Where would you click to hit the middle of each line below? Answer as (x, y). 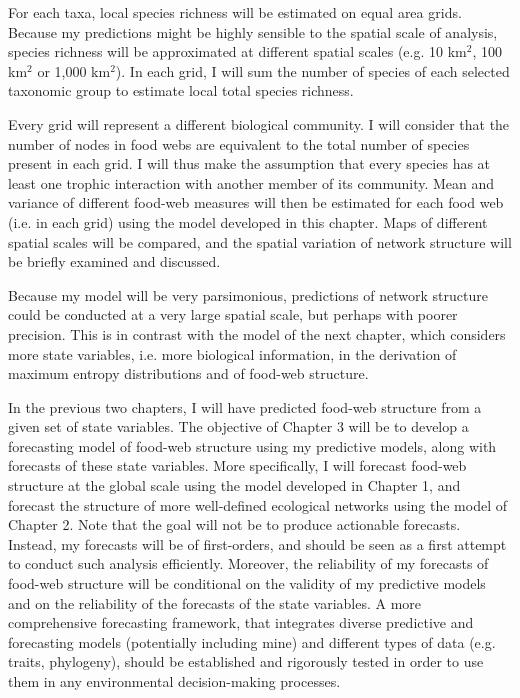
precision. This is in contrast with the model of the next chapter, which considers (257, 333)
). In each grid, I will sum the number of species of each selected (312, 70)
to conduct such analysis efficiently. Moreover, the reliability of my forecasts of (248, 563)
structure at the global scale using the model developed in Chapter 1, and (234, 485)
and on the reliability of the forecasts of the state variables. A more (215, 602)
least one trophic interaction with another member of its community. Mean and (251, 182)
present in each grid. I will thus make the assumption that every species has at (249, 163)
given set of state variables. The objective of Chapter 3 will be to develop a (238, 426)
